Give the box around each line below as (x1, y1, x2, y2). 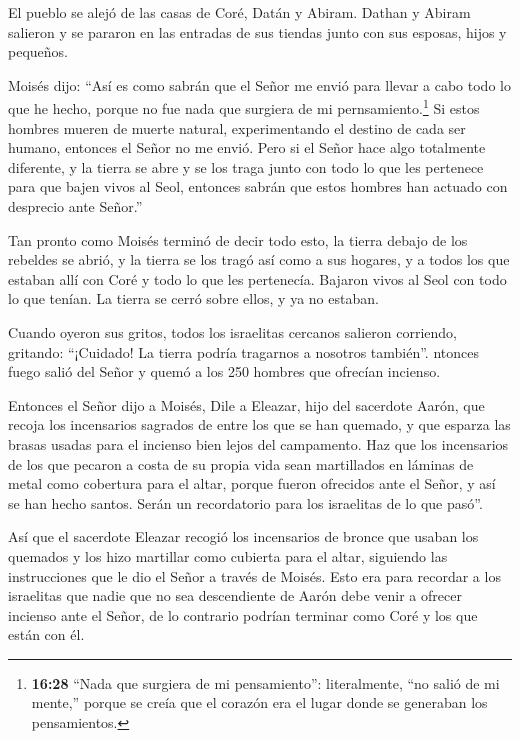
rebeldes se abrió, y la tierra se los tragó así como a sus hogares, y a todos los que (8, 249, 510, 270)
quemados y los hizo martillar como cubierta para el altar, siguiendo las (8, 545, 448, 566)
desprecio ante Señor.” (8, 196, 143, 216)
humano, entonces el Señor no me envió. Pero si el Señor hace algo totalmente (8, 137, 486, 158)
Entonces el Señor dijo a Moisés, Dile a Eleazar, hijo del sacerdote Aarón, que (8, 394, 485, 415)
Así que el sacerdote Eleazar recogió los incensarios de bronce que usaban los (8, 526, 479, 547)
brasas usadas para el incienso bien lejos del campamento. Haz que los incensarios (8, 433, 509, 454)
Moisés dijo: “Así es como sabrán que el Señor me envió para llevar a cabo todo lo (8, 74, 511, 95)
